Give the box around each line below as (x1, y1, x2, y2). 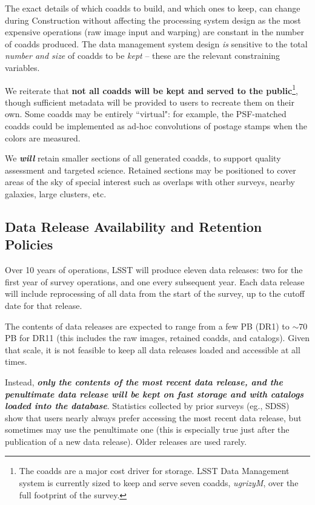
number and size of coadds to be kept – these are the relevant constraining (5, 49, 280, 62)
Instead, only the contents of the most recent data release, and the (5, 375, 283, 388)
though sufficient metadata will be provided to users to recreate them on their (5, 95, 294, 108)
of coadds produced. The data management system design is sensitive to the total (5, 37, 308, 50)
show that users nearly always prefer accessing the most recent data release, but (5, 411, 302, 424)
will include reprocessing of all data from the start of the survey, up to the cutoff (5, 287, 305, 300)
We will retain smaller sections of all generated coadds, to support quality (5, 152, 281, 164)
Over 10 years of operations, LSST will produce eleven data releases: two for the (5, 263, 303, 276)
